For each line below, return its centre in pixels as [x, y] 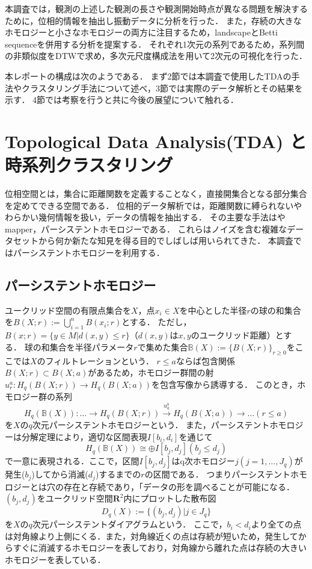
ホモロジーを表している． [55, 560]
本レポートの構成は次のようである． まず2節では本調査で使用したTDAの [148, 76]
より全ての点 [276, 524]
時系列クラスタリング [89, 165]
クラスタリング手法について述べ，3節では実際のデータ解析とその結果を [162, 88]
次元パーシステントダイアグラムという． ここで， [130, 524]
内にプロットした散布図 [170, 498]
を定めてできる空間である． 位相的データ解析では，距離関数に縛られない [149, 205]
